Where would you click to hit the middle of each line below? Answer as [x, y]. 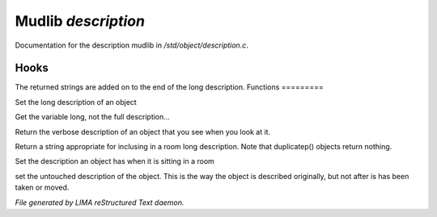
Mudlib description [80, 21]
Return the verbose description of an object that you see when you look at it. [143, 131]
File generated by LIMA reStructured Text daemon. [100, 202]
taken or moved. [42, 188]
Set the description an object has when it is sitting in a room [115, 161]
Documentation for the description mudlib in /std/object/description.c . [132, 45]
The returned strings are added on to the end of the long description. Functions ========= [169, 87]
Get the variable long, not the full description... [92, 117]
